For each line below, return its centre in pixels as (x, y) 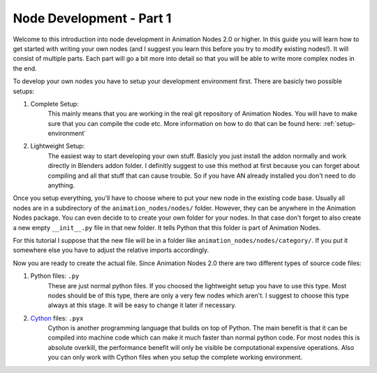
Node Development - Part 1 (92, 18)
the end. (25, 68)
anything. (61, 185)
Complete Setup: (55, 104)
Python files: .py (55, 276)
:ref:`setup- (339, 123)
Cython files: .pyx (57, 318)
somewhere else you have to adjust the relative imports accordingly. (111, 250)
